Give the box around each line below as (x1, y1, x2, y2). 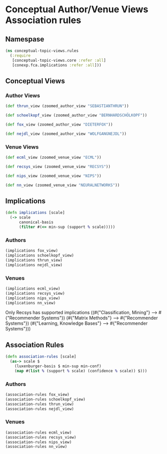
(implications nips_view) (5, 295, 60, 301)
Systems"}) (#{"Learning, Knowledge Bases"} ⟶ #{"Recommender (5, 320, 148, 326)
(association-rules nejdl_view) (5, 406, 74, 412)
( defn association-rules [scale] (5, 354, 77, 360)
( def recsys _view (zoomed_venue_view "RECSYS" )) (5, 164, 111, 169)
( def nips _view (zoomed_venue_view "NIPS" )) (5, 173, 102, 178)
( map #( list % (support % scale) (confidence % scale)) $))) (14, 368, 147, 373)
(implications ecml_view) (5, 286, 60, 291)
